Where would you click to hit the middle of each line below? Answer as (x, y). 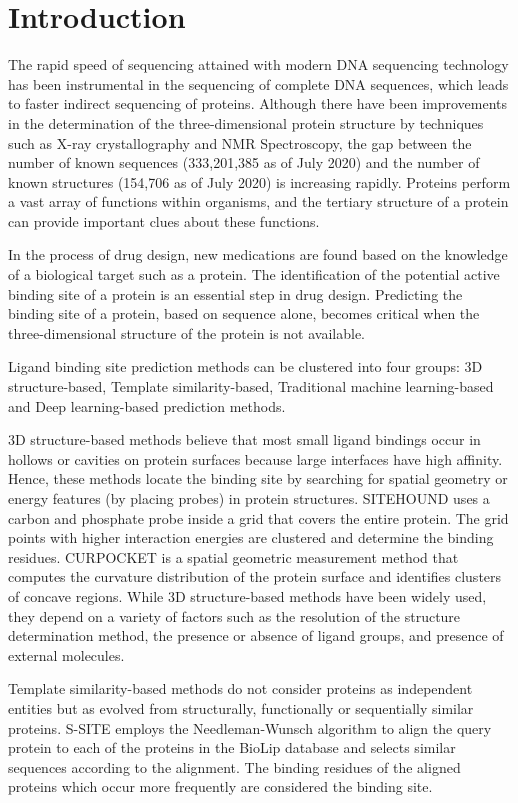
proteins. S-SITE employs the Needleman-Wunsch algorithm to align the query (250, 727)
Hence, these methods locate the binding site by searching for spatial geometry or (258, 478)
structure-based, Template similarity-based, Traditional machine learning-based (251, 386)
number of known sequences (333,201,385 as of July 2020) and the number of (244, 162)
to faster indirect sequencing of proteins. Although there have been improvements (258, 103)
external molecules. (66, 654)
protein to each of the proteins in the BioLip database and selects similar (232, 747)
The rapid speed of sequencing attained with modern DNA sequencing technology (258, 64)
